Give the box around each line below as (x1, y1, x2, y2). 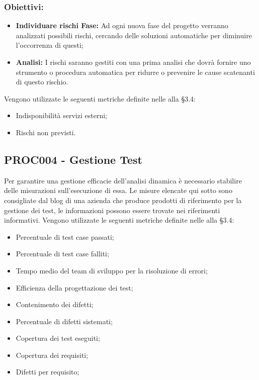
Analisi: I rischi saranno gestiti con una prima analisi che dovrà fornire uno (16, 57, 251, 67)
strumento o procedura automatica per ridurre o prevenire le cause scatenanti (16, 66, 255, 77)
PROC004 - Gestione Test (4, 151, 142, 167)
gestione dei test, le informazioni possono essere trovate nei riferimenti (4, 205, 220, 215)
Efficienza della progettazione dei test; (16, 282, 133, 293)
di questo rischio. (16, 76, 68, 87)
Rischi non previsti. (16, 127, 76, 137)
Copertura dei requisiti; (16, 349, 89, 360)
